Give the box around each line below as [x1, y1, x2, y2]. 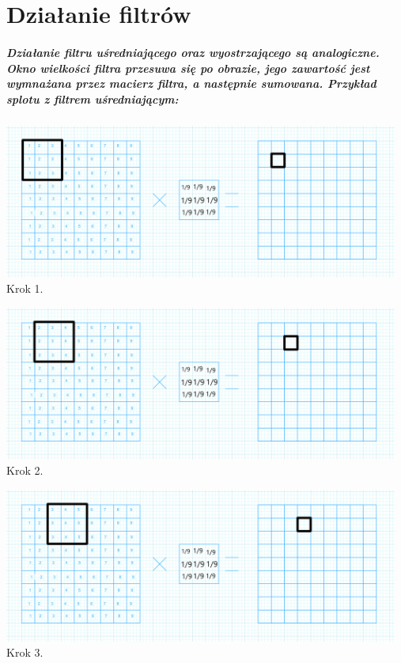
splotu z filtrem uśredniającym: [6, 90, 179, 107]
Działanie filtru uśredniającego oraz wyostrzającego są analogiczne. [6, 44, 380, 60]
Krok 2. [6, 462, 44, 479]
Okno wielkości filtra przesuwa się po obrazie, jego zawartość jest [6, 59, 370, 76]
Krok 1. [6, 280, 44, 297]
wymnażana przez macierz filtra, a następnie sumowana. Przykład [6, 75, 376, 92]
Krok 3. [6, 644, 44, 661]
